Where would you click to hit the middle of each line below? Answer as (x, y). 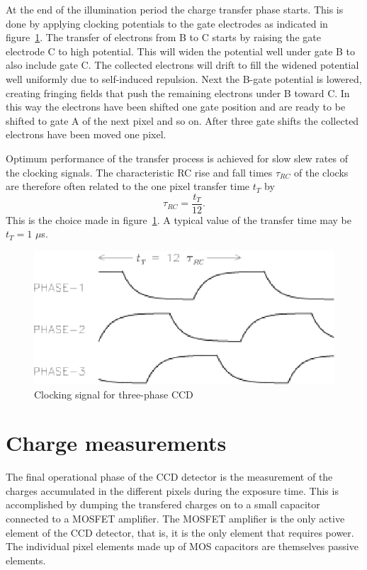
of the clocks (321, 172)
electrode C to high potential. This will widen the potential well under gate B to (181, 51)
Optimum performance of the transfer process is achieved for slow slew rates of (177, 158)
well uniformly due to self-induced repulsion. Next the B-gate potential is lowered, (184, 78)
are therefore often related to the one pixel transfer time (128, 186)
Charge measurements (116, 443)
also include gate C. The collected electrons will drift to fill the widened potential (182, 65)
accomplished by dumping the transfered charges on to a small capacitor (163, 504)
